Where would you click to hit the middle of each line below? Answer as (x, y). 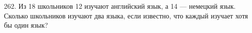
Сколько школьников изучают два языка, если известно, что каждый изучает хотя (126, 15)
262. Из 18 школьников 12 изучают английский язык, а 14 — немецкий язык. (120, 6)
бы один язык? (26, 25)
